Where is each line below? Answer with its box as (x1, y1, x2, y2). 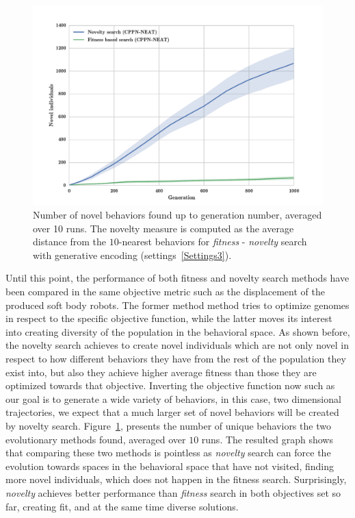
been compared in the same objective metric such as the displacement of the (5, 284, 325, 299)
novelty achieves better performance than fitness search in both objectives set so (5, 485, 341, 500)
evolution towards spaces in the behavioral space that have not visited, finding (5, 458, 334, 473)
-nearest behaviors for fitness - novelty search (118, 234, 307, 249)
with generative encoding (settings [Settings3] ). (33, 247, 232, 262)
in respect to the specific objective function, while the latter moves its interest (5, 311, 332, 325)
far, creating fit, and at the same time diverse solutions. (5, 499, 239, 513)
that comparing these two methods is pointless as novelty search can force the (5, 445, 331, 460)
